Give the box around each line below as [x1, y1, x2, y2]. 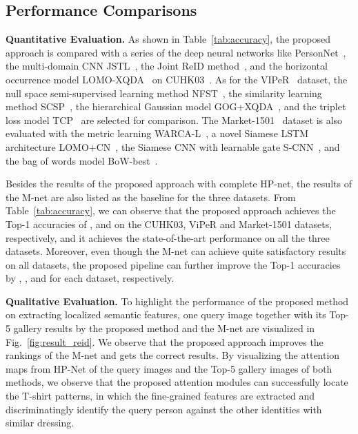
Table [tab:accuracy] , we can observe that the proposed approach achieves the [6, 203, 336, 218]
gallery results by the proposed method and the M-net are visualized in [13, 321, 315, 335]
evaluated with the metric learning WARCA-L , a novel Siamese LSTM [6, 126, 308, 141]
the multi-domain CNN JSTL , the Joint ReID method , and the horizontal [6, 59, 328, 73]
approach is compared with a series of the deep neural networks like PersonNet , [6, 45, 346, 59]
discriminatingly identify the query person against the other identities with [6, 402, 322, 416]
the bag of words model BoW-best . [6, 153, 158, 167]
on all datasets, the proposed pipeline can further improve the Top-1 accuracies [6, 257, 341, 271]
